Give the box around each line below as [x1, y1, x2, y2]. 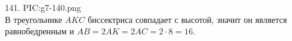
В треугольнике [5, 13, 62, 25]
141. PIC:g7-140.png [5, 1, 81, 13]
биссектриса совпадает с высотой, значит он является [88, 13, 287, 25]
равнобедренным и [5, 25, 75, 37]
